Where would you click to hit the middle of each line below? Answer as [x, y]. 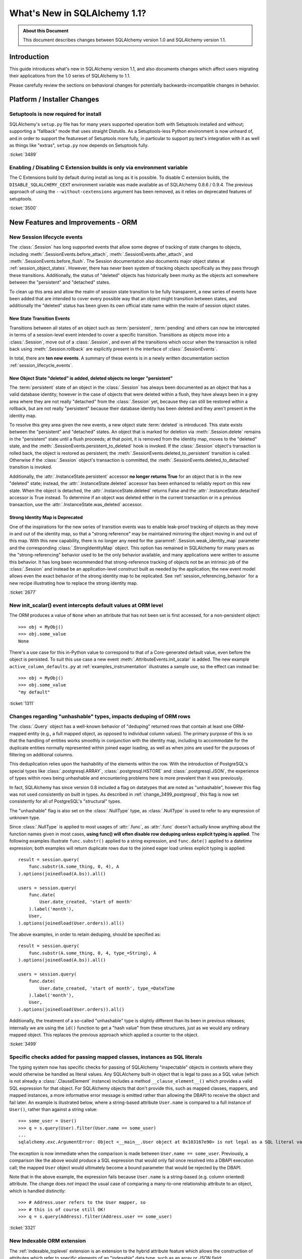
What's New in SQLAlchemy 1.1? [78, 13]
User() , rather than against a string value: [53, 1109]
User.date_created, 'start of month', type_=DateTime [107, 988]
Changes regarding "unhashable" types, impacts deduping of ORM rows [100, 717]
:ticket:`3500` [23, 208]
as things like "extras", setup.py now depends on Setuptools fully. [79, 145]
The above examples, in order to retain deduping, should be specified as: [85, 934]
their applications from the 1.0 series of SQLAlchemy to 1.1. [70, 76]
